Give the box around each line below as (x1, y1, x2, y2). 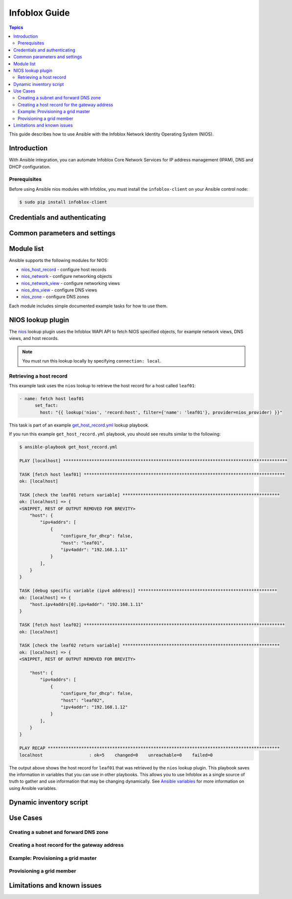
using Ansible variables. (9, 785, 57, 791)
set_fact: (35, 403, 59, 408)
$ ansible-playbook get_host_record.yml (19, 444, 117, 450)
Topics (9, 24, 23, 30)
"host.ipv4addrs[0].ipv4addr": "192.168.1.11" (29, 602, 144, 607)
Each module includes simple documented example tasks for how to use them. (9, 303, 168, 309)
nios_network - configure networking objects (21, 273, 112, 279)
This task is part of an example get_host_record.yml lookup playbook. (9, 422, 149, 428)
